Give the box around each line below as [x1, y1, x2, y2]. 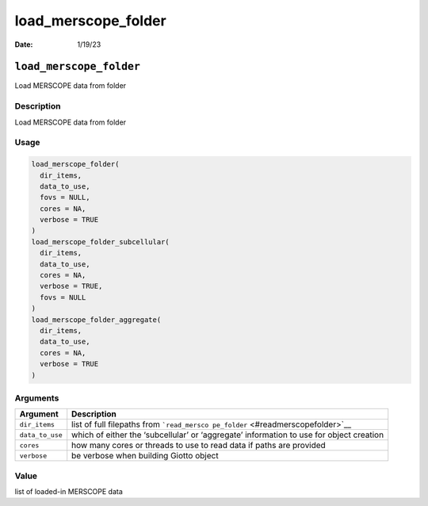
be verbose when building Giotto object [71, 450, 219, 462]
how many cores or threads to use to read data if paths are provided [71, 440, 327, 451]
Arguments [14, 393, 59, 404]
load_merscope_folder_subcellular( [31, 237, 170, 246]
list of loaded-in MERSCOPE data [14, 487, 123, 496]
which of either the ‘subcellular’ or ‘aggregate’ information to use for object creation [71, 429, 384, 440]
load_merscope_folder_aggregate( [31, 315, 162, 324]
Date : [14, 40, 33, 49]
